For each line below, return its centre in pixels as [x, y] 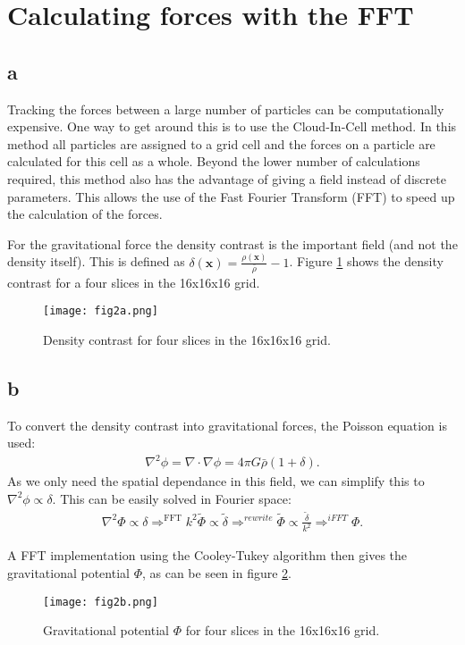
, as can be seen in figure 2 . [216, 573]
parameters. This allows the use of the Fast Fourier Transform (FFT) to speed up [231, 196]
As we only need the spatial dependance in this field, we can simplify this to [216, 481]
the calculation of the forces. [85, 214]
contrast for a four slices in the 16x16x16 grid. [134, 282]
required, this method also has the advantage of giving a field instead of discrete [227, 178]
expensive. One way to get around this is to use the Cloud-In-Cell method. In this [232, 126]
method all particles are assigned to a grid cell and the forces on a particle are [221, 143]
